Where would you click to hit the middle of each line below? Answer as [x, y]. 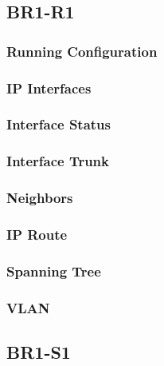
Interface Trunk [58, 161]
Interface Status [59, 124]
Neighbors [40, 198]
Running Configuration [82, 51]
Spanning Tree [54, 271]
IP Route [37, 234]
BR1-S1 [39, 351]
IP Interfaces [49, 88]
